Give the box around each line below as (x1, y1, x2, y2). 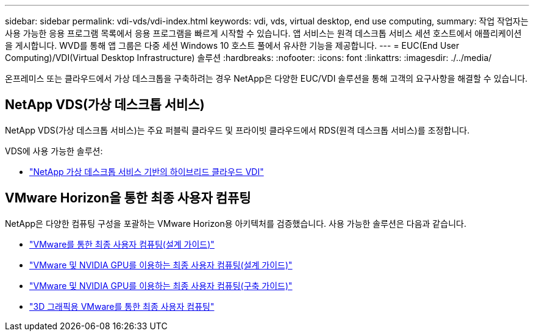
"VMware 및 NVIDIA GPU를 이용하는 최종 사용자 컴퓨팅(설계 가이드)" (29, 259, 293, 270)
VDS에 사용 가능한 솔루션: (5, 145, 103, 156)
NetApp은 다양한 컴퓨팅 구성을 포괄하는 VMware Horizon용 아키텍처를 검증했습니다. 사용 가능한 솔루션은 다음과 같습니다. (5, 218, 466, 229)
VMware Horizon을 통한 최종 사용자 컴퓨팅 (5, 190, 251, 206)
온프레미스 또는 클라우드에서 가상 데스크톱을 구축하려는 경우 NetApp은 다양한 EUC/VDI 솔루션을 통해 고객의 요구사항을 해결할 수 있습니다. (5, 73, 528, 84)
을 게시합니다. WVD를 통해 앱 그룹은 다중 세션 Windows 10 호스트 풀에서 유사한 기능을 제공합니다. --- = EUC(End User (5, 40, 460, 51)
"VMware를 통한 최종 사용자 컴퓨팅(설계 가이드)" (29, 238, 215, 249)
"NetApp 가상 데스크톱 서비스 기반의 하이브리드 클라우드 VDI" (29, 166, 264, 177)
